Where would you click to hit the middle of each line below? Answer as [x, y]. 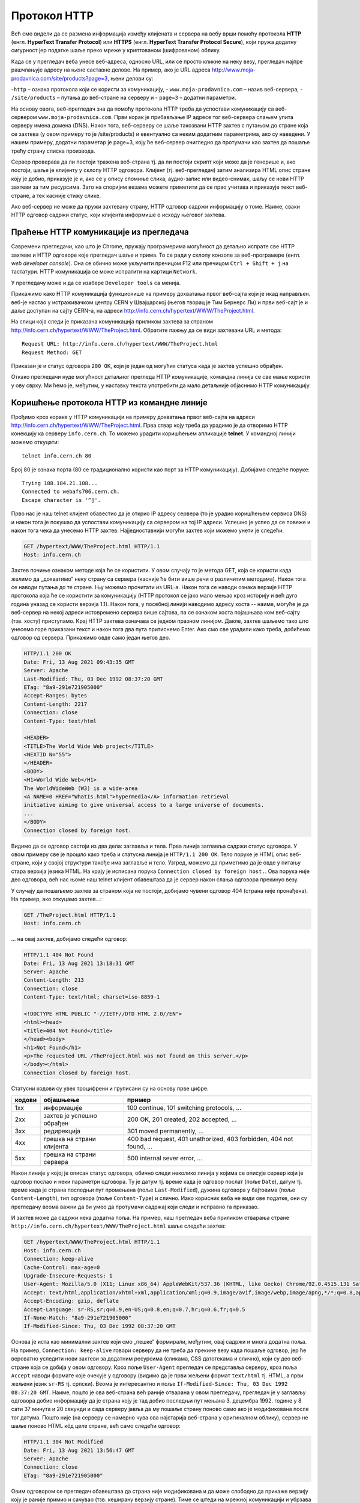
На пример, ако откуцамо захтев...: [56, 899]
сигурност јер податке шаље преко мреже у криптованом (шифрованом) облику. [116, 51]
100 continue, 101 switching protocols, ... [184, 1108]
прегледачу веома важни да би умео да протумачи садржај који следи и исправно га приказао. [135, 1207]
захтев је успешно [70, 1116]
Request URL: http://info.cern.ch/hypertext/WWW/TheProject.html [120, 344]
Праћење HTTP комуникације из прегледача [100, 232]
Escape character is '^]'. [61, 500]
